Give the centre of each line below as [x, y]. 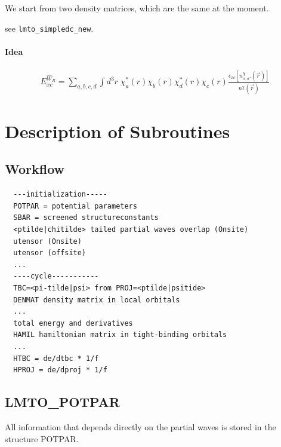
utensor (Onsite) [47, 241]
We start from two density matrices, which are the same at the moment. [137, 8]
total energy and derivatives [73, 323]
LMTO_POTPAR [62, 402]
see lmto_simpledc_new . [49, 28]
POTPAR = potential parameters [75, 206]
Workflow [35, 169]
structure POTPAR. [42, 438]
